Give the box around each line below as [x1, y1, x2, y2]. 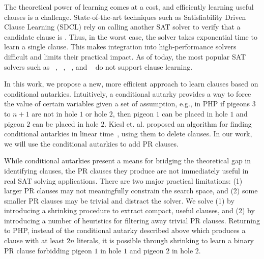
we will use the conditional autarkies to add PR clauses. [4, 138, 179, 149]
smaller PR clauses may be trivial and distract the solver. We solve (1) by [4, 195, 234, 206]
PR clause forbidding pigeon [4, 245, 92, 255]
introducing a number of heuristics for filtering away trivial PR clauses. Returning [4, 215, 260, 225]
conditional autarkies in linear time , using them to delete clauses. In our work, [4, 128, 252, 139]
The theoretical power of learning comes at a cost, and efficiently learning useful [4, 2, 254, 12]
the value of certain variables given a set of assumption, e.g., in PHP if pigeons [4, 98, 250, 109]
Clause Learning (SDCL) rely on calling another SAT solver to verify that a [4, 21, 241, 32]
